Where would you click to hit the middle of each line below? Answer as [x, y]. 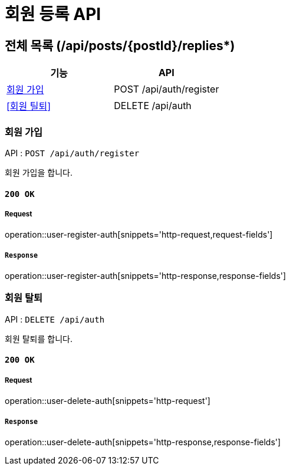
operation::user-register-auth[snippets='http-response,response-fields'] [146, 276]
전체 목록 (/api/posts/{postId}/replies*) [120, 45]
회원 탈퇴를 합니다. [39, 338]
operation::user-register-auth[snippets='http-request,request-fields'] [139, 235]
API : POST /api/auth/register [72, 153]
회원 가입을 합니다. [39, 172]
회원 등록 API [53, 14]
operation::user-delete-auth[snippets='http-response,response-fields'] [143, 442]
